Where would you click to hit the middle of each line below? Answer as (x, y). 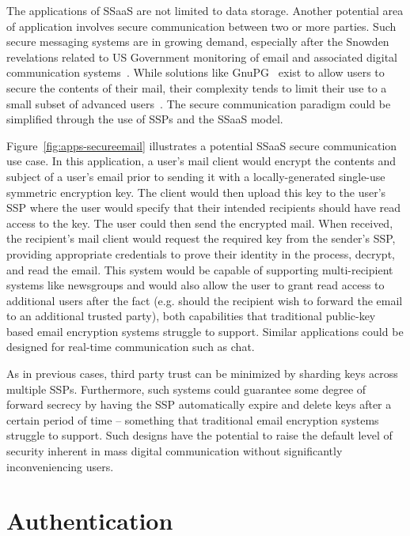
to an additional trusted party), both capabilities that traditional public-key (191, 316)
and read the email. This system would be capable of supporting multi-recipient (200, 269)
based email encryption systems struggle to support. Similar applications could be (205, 331)
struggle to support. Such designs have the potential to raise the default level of (199, 435)
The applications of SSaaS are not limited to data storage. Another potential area (205, 10)
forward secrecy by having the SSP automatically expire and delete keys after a (199, 404)
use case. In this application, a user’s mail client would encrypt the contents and (201, 161)
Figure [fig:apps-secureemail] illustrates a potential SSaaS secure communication (202, 145)
